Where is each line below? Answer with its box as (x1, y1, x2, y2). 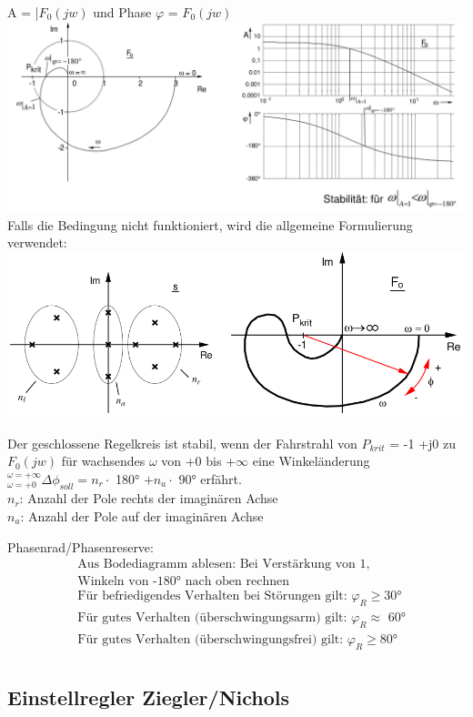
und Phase (93, 3, 152, 21)
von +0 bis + (161, 451, 236, 470)
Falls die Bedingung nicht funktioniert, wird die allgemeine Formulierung (7, 215, 413, 234)
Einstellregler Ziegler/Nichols (7, 683, 290, 712)
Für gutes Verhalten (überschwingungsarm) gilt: (77, 611, 347, 625)
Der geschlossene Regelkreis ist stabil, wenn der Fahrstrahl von (7, 433, 357, 452)
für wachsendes (61, 451, 146, 470)
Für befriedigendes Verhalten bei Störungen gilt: (77, 590, 347, 603)
